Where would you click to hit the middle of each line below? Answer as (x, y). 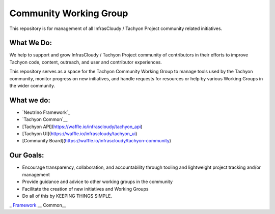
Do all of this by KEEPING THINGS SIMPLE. (67, 196)
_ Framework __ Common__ (38, 205)
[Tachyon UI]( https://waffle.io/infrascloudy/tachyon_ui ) (80, 134)
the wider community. (32, 86)
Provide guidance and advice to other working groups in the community (98, 182)
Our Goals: (27, 155)
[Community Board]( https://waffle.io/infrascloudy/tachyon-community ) (97, 141)
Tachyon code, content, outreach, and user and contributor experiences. (86, 62)
